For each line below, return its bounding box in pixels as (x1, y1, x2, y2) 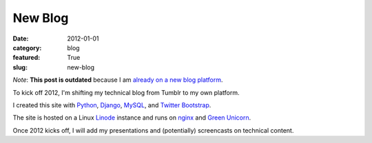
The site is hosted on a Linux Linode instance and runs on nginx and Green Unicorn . (12, 113, 251, 122)
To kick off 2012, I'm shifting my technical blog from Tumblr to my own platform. (12, 88, 240, 96)
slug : (12, 63, 28, 71)
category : (12, 43, 42, 52)
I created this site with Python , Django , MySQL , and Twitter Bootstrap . (12, 100, 211, 109)
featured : (12, 54, 41, 62)
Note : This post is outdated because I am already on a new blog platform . (12, 76, 223, 84)
